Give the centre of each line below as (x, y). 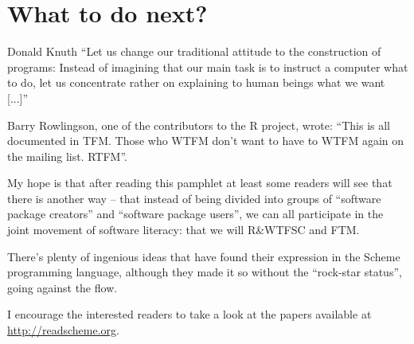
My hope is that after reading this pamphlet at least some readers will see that (200, 183)
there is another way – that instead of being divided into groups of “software (194, 198)
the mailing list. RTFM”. (67, 156)
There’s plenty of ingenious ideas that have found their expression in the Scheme (204, 256)
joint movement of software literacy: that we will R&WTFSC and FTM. (184, 230)
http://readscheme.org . (63, 330)
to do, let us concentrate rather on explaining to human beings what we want (196, 82)
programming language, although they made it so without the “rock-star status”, (205, 272)
